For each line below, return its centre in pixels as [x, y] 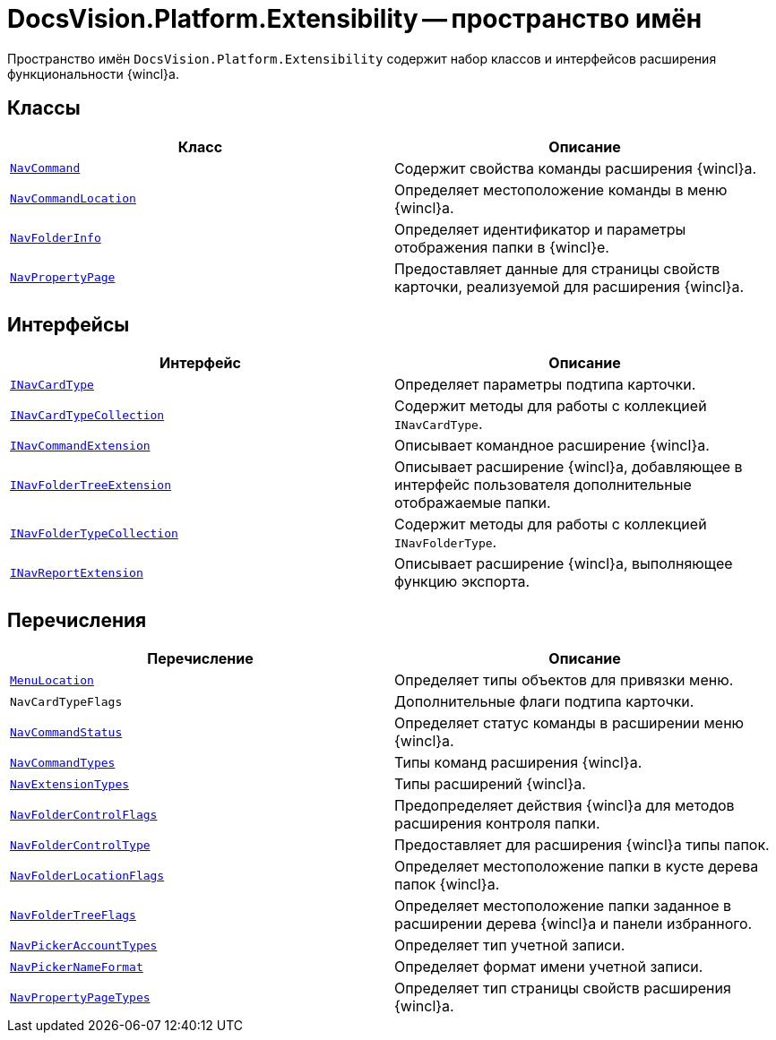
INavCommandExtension [80, 445]
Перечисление [200, 659]
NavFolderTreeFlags [73, 915]
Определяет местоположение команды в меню [561, 189]
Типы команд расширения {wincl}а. [518, 763]
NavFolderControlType [80, 845]
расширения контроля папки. [497, 824]
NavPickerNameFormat [77, 967]
